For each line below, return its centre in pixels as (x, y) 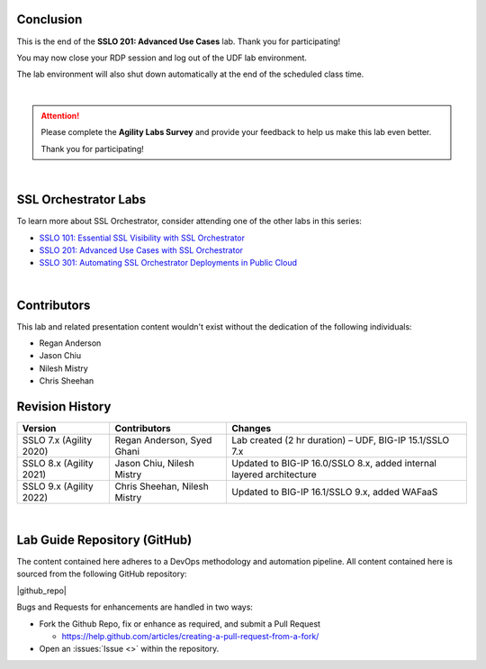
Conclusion (49, 19)
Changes (251, 429)
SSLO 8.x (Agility (58, 464)
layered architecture (274, 475)
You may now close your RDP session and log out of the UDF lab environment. (162, 58)
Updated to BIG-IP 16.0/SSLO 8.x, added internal (333, 464)
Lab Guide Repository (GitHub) (104, 540)
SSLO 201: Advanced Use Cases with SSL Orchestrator (141, 250)
